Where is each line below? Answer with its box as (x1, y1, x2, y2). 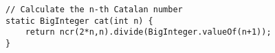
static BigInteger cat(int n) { (5, 16, 153, 26)
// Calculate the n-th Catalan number (5, 5, 183, 14)
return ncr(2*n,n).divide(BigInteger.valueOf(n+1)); (25, 27, 272, 37)
